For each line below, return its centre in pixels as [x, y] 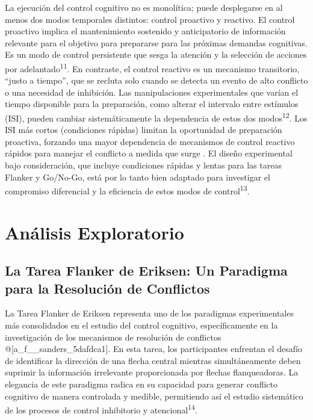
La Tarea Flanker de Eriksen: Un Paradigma [146, 270]
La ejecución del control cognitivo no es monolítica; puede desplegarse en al [144, 7]
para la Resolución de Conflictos [107, 288]
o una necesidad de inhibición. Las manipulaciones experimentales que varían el [152, 92]
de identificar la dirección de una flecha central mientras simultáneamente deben [153, 360]
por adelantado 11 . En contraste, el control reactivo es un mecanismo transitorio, [152, 67]
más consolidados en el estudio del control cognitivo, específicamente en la [141, 325]
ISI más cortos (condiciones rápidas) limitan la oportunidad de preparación [144, 130]
